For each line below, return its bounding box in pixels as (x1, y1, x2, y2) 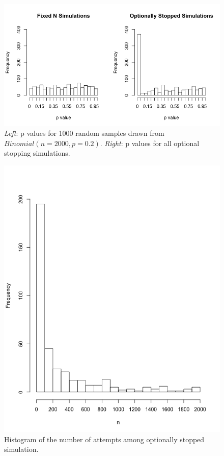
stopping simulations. (4, 148, 70, 158)
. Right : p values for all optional (100, 137, 200, 148)
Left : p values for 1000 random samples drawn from (4, 128, 164, 138)
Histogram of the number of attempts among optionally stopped (4, 434, 205, 444)
